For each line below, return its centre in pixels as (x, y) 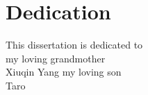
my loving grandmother (56, 58)
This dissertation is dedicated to (74, 45)
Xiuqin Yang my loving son (64, 72)
